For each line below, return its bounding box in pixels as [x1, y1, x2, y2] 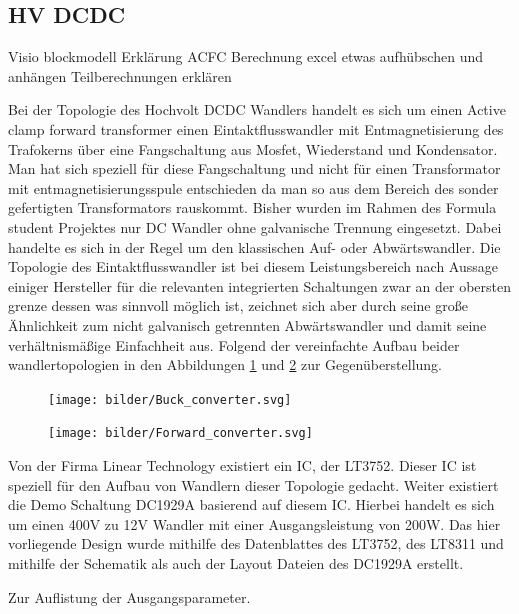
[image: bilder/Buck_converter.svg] [48, 392, 292, 407]
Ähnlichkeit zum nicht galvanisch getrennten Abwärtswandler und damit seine [8, 314, 487, 335]
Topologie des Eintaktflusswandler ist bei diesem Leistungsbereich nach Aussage [8, 256, 498, 277]
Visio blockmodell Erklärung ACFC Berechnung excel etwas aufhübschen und [8, 46, 483, 67]
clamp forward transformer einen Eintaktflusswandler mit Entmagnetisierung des [8, 118, 504, 139]
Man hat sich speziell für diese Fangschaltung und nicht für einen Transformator [8, 158, 501, 179]
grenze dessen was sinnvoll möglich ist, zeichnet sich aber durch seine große [8, 295, 468, 316]
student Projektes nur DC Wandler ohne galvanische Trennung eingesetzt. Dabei [8, 216, 502, 237]
